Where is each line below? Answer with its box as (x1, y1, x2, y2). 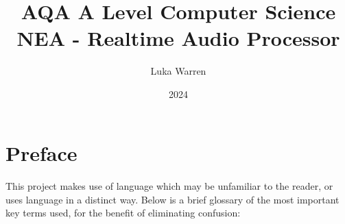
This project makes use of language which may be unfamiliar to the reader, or (5, 179, 333, 193)
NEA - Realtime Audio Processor (16, 24, 340, 52)
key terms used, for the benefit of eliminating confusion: (5, 206, 241, 220)
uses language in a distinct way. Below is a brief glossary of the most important (5, 192, 340, 206)
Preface (5, 138, 78, 166)
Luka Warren (150, 64, 206, 78)
